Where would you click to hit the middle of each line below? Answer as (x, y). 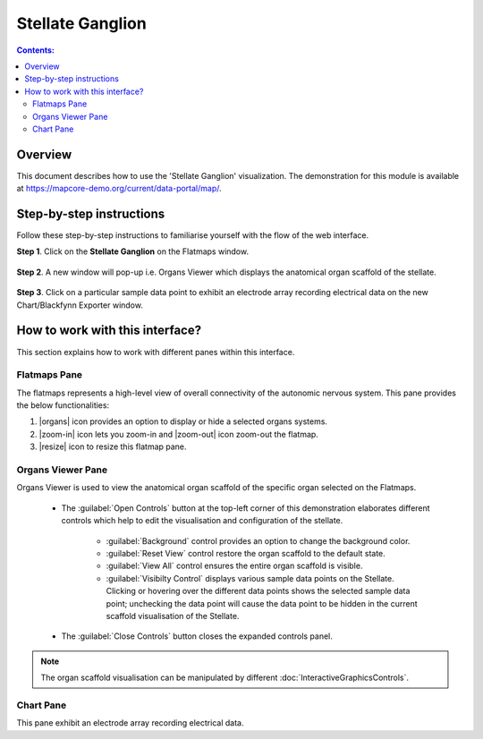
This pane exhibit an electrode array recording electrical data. (130, 723)
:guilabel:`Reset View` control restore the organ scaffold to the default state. (246, 553)
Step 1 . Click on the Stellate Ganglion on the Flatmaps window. (133, 251)
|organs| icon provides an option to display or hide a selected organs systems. (183, 421)
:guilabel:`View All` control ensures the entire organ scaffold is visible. (234, 566)
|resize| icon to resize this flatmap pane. (113, 446)
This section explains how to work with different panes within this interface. (156, 352)
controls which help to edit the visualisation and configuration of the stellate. (202, 521)
